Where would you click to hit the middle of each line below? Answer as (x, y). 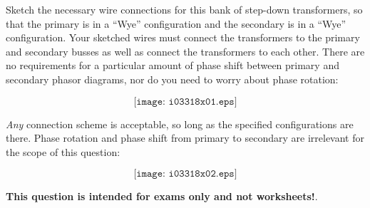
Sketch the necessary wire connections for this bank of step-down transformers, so (184, 9)
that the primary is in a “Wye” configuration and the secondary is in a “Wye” (176, 23)
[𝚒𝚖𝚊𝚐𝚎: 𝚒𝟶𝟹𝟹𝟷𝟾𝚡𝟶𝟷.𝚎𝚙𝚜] (185, 102)
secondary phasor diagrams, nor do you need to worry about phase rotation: (172, 79)
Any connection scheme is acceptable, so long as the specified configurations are (180, 124)
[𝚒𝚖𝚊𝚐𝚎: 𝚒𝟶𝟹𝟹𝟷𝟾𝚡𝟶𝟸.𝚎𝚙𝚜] (185, 174)
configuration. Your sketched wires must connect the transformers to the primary (183, 37)
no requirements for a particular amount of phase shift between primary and (173, 65)
